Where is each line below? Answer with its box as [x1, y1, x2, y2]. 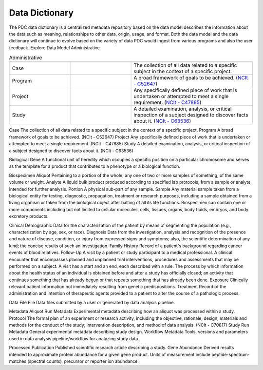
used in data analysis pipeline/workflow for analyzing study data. [9, 335, 140, 341]
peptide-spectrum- [211, 351, 250, 357]
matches [9, 358, 27, 364]
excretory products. [9, 214, 49, 219]
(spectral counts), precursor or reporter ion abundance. [27, 358, 139, 364]
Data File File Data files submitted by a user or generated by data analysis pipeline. [9, 299, 175, 305]
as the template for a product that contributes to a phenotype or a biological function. [9, 163, 180, 169]
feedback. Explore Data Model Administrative [9, 44, 100, 51]
